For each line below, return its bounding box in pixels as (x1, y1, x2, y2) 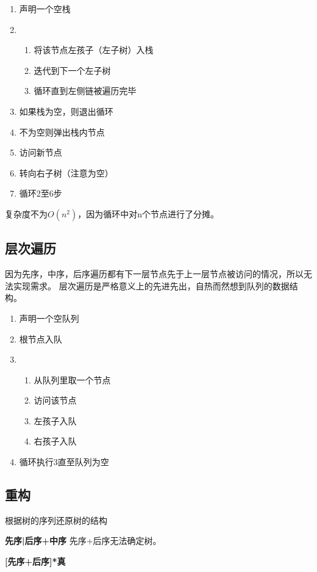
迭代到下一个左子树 (34, 63, 111, 76)
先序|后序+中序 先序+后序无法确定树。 (5, 534, 162, 547)
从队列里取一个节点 (34, 373, 111, 386)
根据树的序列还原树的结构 (5, 513, 107, 526)
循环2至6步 (19, 187, 62, 200)
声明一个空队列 (19, 311, 79, 324)
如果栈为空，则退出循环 (19, 104, 113, 117)
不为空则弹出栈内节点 (19, 125, 105, 138)
